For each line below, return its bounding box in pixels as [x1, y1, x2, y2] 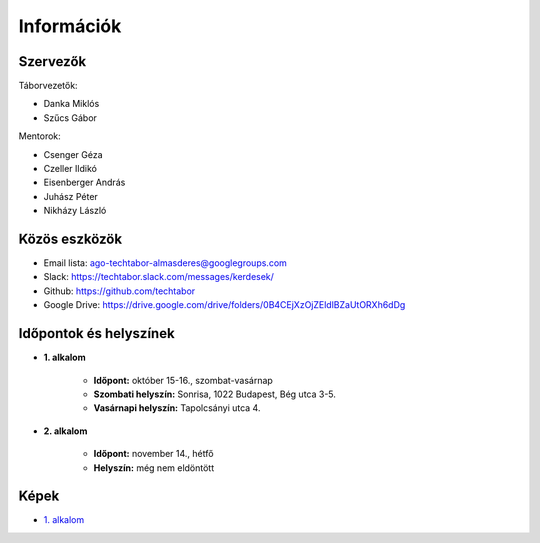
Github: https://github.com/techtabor [43, 285, 196, 297]
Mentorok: [18, 130, 62, 142]
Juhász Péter [43, 190, 99, 202]
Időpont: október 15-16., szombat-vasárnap [93, 374, 274, 386]
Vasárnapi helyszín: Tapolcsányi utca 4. [93, 402, 261, 414]
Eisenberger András [43, 176, 126, 189]
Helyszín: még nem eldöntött [93, 461, 215, 474]
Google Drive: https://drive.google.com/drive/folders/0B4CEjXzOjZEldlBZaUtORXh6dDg [43, 299, 406, 311]
